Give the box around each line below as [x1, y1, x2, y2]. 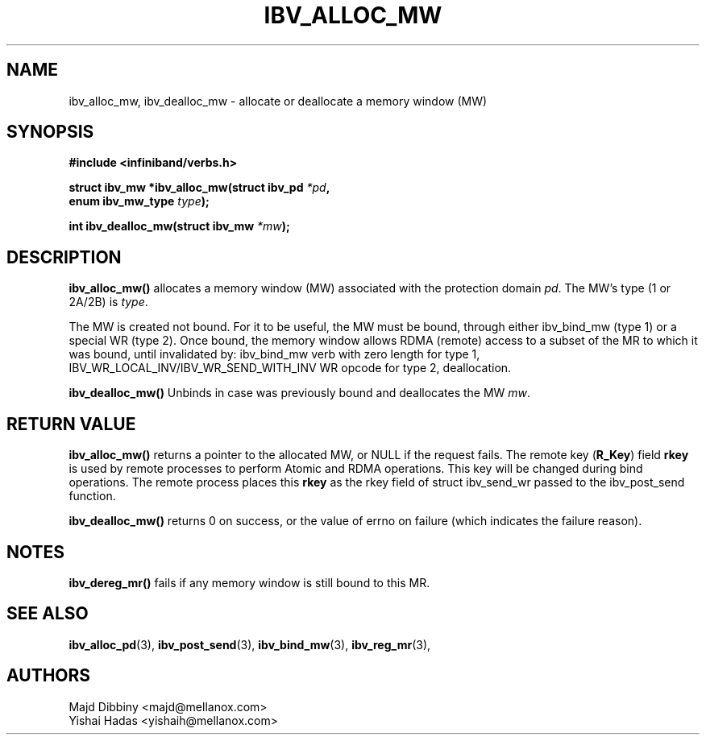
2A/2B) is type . [69, 295, 148, 309]
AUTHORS [6, 665, 91, 686]
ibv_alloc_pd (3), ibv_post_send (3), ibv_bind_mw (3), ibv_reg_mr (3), [69, 637, 431, 652]
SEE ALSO [6, 603, 89, 624]
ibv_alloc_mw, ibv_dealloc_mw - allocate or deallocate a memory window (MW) [69, 93, 488, 108]
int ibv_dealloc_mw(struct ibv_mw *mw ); [69, 219, 290, 234]
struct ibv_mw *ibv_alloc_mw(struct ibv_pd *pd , [69, 180, 330, 195]
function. [69, 489, 116, 503]
